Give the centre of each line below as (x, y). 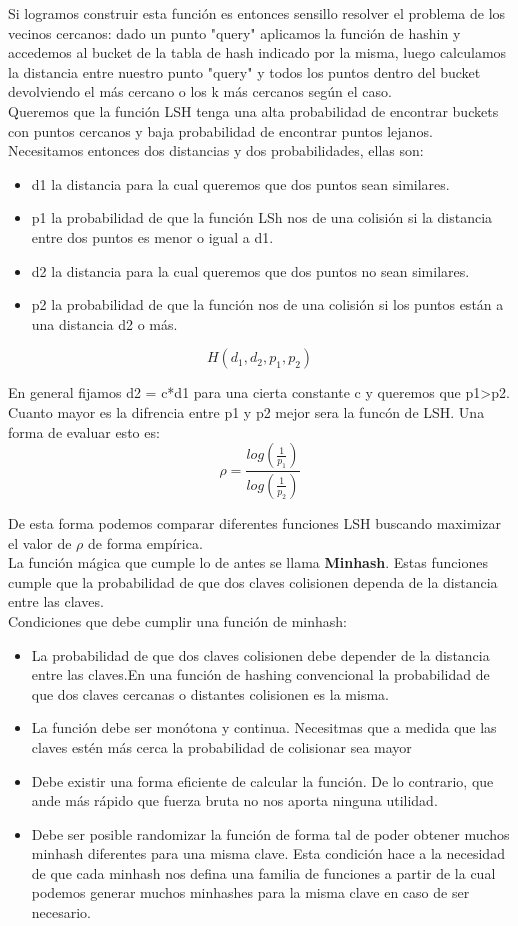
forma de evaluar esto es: (84, 431)
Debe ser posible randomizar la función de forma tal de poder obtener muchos (270, 833)
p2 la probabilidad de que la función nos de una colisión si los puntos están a (267, 304)
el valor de (40, 542)
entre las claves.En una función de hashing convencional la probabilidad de (260, 674)
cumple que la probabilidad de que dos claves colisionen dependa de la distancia (253, 581)
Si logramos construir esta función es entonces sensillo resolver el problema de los (257, 13)
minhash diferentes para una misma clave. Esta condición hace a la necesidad (268, 853)
